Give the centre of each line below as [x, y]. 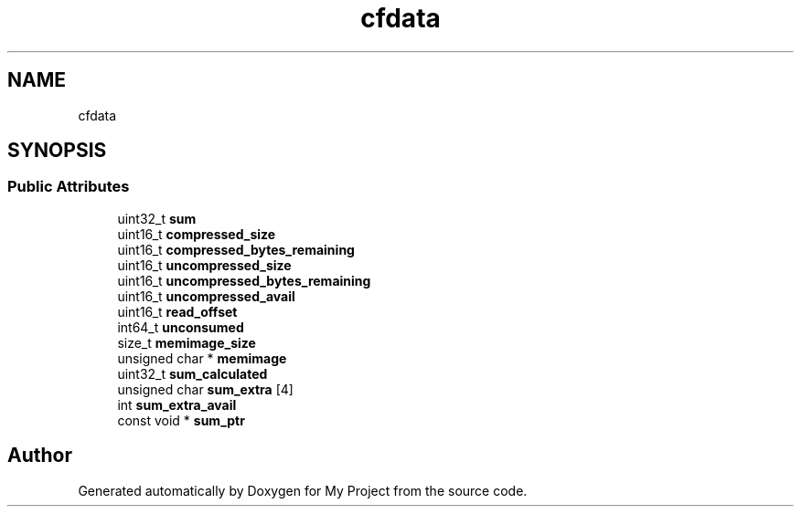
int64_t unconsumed [181, 327]
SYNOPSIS [57, 151]
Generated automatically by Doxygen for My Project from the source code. [303, 490]
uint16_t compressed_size [197, 234]
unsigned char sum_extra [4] [205, 389]
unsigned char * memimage [202, 358]
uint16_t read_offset [177, 311]
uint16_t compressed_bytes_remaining [236, 249]
